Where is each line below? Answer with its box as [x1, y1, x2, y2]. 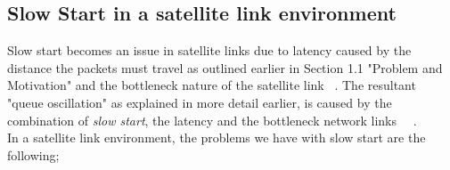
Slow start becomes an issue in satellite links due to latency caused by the [7, 41, 412, 60]
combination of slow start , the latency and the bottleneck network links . [7, 110, 417, 129]
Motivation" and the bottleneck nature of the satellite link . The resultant [7, 76, 416, 94]
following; [7, 145, 60, 164]
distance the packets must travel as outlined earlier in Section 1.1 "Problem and [7, 58, 443, 77]
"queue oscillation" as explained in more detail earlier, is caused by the [7, 93, 392, 111]
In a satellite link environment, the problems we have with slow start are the [7, 128, 426, 147]
